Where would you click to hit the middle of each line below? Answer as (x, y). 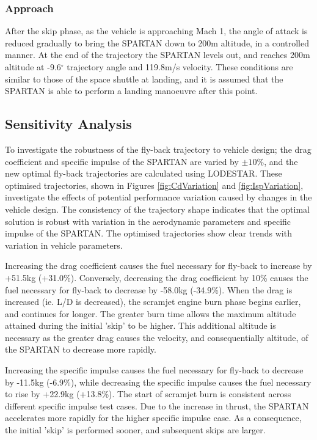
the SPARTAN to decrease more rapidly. (81, 349)
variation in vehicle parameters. (64, 245)
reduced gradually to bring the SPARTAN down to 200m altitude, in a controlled (157, 42)
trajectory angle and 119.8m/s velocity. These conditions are (180, 67)
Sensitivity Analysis (68, 124)
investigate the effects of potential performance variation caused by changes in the (158, 197)
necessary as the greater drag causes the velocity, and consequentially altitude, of (157, 337)
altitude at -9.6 (33, 67)
